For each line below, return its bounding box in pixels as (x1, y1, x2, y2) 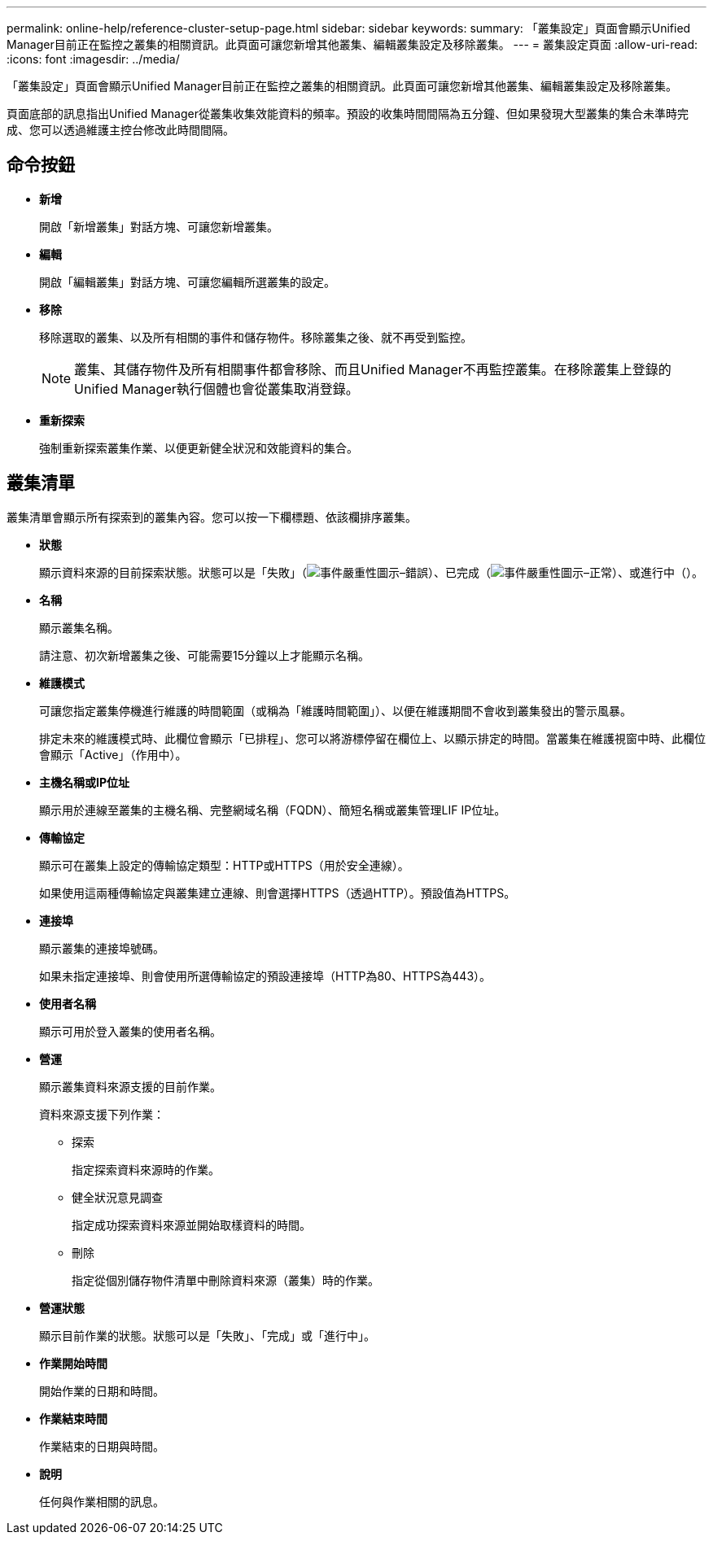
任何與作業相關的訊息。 (39, 1494, 164, 1508)
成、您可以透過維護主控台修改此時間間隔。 (7, 123, 234, 137)
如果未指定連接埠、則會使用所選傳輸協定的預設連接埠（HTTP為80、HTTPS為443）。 (39, 968, 492, 983)
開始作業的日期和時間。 (39, 1383, 164, 1398)
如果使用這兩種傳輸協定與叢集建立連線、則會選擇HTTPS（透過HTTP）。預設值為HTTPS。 (39, 885, 516, 900)
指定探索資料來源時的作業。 (72, 1162, 220, 1176)
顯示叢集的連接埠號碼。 (39, 941, 164, 955)
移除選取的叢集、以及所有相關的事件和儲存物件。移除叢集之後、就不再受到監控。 (39, 330, 472, 344)
